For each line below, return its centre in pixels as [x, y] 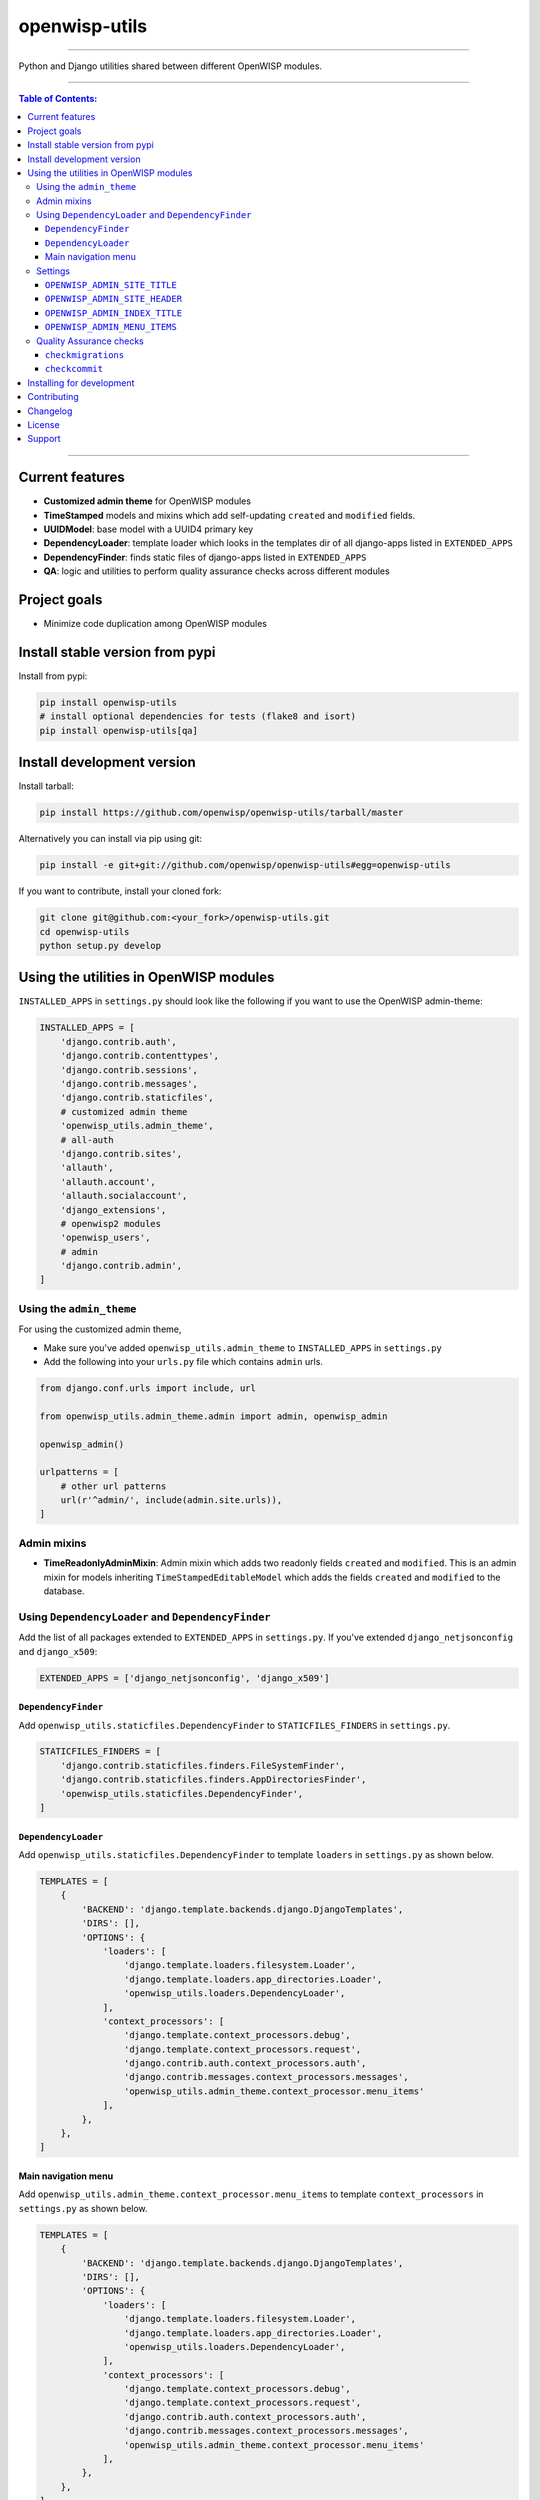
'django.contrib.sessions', [129, 1069]
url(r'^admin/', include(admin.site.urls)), [171, 1500]
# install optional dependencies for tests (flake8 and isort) [198, 716]
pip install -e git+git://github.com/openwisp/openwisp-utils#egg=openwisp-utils [245, 865]
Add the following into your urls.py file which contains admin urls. [183, 1361]
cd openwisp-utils [84, 931]
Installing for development [81, 382]
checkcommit [74, 369]
